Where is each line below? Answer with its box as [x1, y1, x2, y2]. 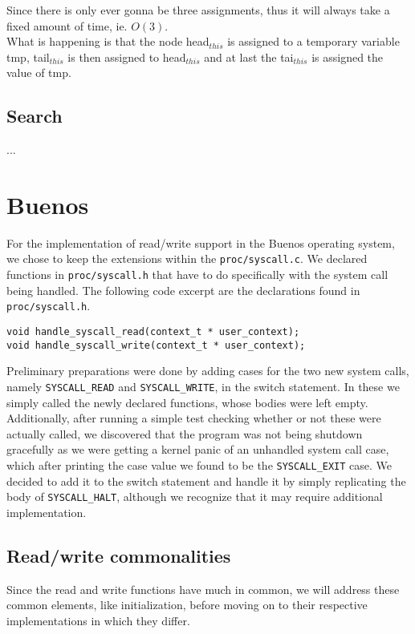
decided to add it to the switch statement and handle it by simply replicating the [6, 472, 406, 489]
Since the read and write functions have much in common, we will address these [6, 580, 400, 597]
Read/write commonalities [6, 543, 231, 567]
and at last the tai [204, 48, 294, 65]
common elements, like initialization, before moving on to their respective [6, 596, 368, 613]
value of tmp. [6, 64, 71, 81]
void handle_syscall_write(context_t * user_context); [6, 339, 306, 351]
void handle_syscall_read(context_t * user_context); [6, 326, 300, 338]
